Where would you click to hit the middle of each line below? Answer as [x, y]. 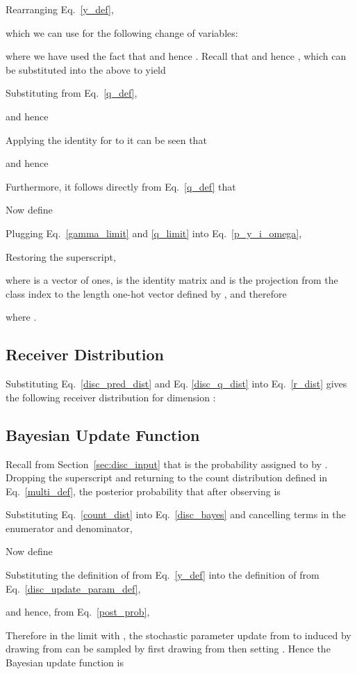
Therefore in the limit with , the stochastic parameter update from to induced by [178, 635]
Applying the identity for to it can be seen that [106, 139]
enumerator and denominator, [69, 528]
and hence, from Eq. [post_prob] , [78, 612]
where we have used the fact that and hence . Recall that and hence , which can [176, 56]
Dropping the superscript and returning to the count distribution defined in [167, 478]
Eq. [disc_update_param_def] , [73, 588]
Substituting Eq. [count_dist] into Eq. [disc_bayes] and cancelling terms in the [176, 514]
